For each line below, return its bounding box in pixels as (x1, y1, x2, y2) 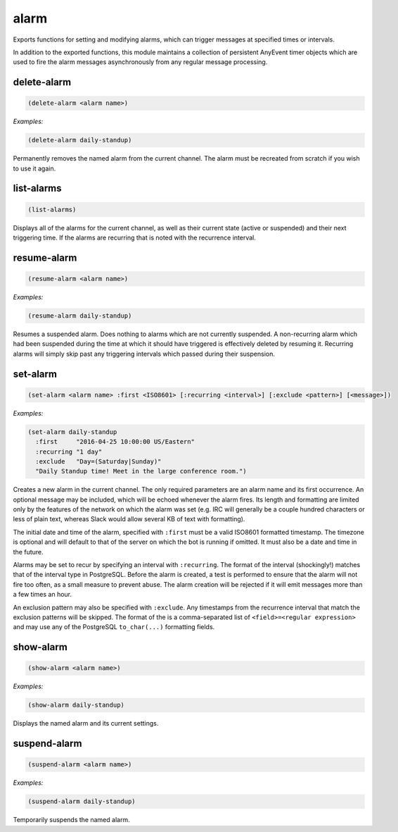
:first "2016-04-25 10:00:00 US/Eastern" (35, 437, 195, 446)
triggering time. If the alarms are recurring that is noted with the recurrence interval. (13, 233, 256, 242)
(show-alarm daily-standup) (27, 701, 124, 709)
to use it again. (13, 164, 56, 173)
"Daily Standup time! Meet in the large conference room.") (35, 467, 247, 476)
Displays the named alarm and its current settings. (13, 719, 159, 728)
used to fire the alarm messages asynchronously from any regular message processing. (13, 58, 268, 66)
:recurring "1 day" (35, 447, 103, 456)
